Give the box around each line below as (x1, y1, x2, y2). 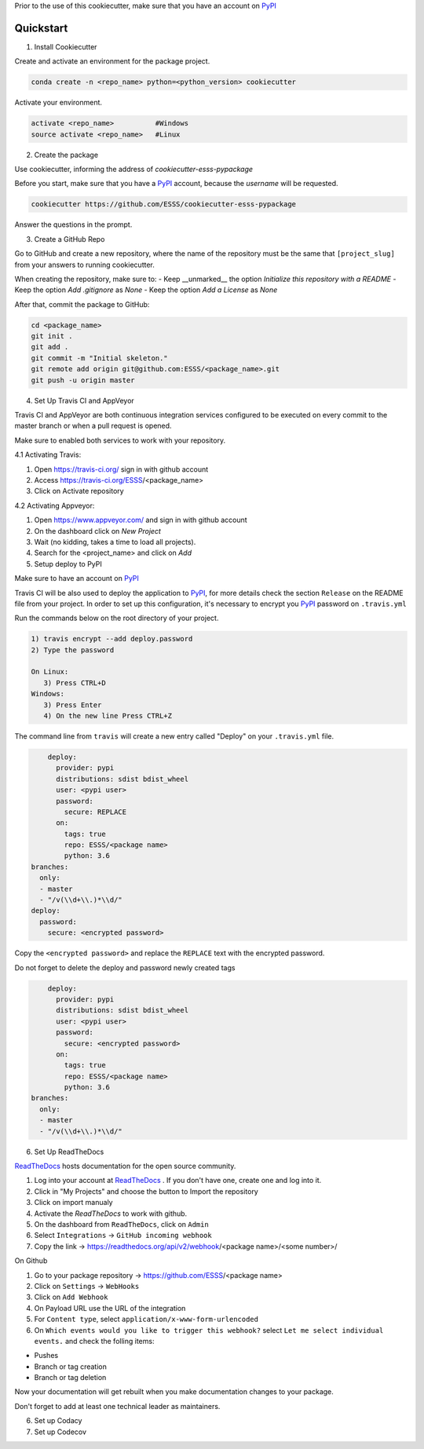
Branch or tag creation (34, 1362, 108, 1371)
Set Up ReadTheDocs (34, 1147, 104, 1156)
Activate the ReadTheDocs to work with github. (34, 1209, 188, 1218)
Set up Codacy (34, 1416, 82, 1425)
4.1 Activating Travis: (14, 450, 82, 459)
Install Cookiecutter (34, 42, 97, 51)
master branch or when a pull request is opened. (14, 421, 172, 431)
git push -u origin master (31, 375, 135, 385)
